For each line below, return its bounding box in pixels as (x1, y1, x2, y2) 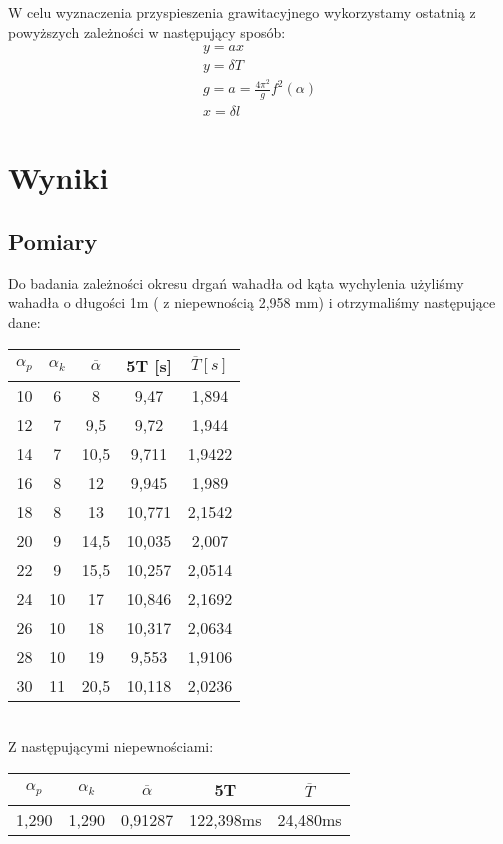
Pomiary (8, 225, 98, 256)
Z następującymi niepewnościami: (8, 736, 214, 757)
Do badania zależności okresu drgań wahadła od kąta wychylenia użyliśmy (8, 272, 464, 293)
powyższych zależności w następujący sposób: (8, 21, 286, 42)
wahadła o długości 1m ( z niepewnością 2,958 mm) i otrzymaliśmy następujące (8, 292, 496, 313)
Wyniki (8, 157, 109, 198)
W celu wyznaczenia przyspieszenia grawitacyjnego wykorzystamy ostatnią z (8, 2, 476, 22)
